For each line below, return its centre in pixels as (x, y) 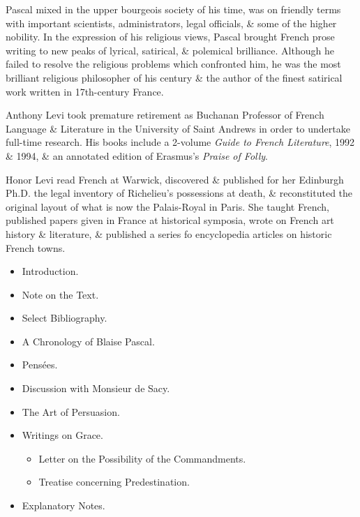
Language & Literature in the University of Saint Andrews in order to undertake (178, 128)
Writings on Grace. (62, 435)
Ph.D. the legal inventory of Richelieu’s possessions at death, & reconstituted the (179, 193)
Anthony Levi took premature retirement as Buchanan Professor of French (165, 115)
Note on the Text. (60, 294)
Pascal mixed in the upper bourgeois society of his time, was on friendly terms (173, 9)
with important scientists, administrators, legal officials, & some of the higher (171, 23)
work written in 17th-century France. (85, 91)
